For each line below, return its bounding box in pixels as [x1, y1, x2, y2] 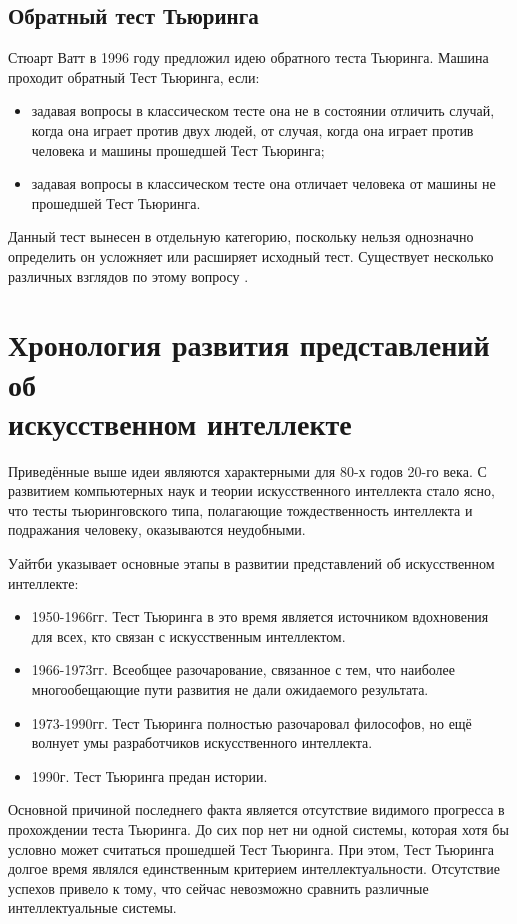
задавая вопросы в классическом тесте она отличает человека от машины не [31, 173, 496, 194]
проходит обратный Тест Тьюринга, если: [8, 66, 260, 87]
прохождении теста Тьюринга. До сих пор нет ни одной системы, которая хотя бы [8, 818, 509, 839]
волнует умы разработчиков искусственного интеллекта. [31, 732, 373, 753]
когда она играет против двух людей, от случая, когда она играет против [31, 119, 474, 140]
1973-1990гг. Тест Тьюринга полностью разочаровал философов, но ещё [31, 712, 472, 733]
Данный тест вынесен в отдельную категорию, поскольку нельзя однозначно [8, 226, 474, 247]
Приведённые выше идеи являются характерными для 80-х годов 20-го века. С [8, 460, 487, 481]
